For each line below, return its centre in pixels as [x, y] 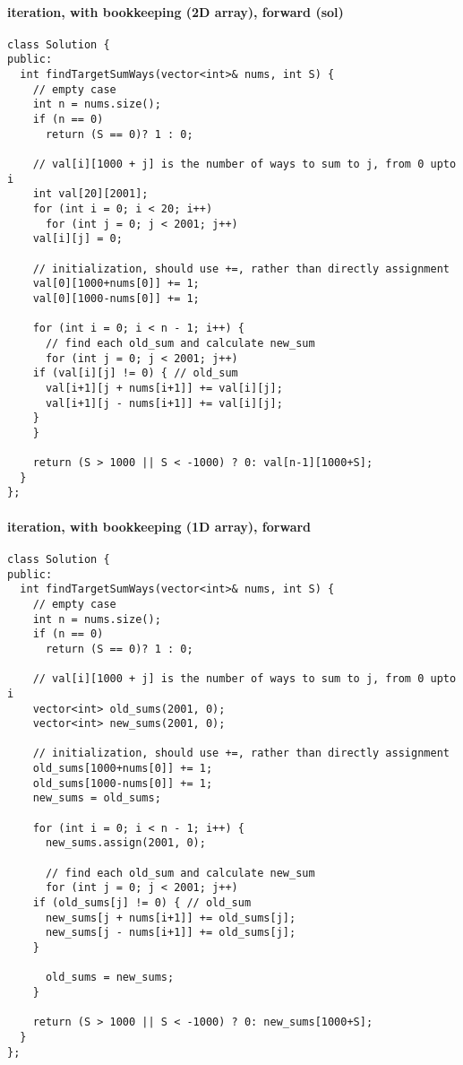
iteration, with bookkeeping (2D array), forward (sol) [176, 11]
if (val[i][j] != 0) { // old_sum [135, 373]
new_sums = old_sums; [97, 798]
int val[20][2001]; [90, 194]
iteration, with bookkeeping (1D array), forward [159, 526]
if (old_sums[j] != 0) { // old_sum [142, 903]
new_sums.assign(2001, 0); [125, 843]
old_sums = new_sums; [110, 978]
